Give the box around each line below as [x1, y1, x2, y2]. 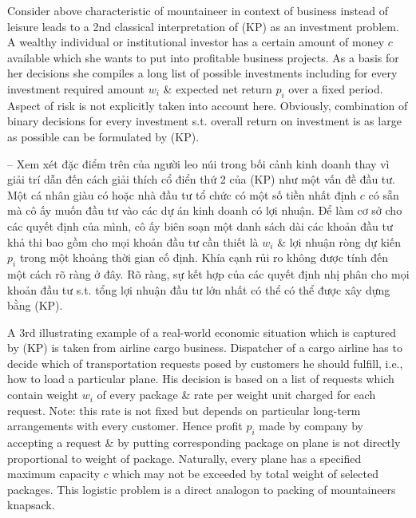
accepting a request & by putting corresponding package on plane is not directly [7, 434, 401, 451]
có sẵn [368, 186, 399, 203]
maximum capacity [7, 465, 100, 482]
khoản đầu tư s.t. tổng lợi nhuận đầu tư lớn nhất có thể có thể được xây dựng [7, 281, 390, 298]
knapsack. [7, 496, 55, 513]
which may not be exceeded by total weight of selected [112, 465, 378, 482]
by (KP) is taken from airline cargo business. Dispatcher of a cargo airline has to [7, 339, 402, 356]
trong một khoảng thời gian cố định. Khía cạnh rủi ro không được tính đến [19, 249, 388, 266]
